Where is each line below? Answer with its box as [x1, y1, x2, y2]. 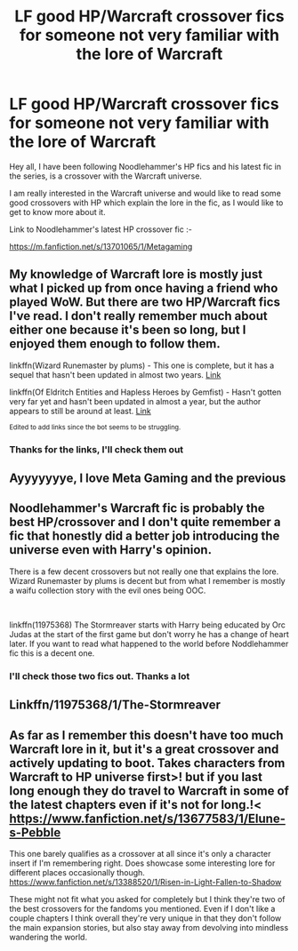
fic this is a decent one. [9, 647, 95, 659]
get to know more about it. [9, 206, 106, 217]
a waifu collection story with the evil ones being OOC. [9, 585, 206, 595]
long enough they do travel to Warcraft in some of [9, 783, 289, 798]
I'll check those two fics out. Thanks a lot [9, 669, 190, 682]
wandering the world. [9, 931, 87, 942]
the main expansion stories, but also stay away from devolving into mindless [9, 923, 289, 932]
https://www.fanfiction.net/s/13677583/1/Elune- [9, 811, 286, 826]
